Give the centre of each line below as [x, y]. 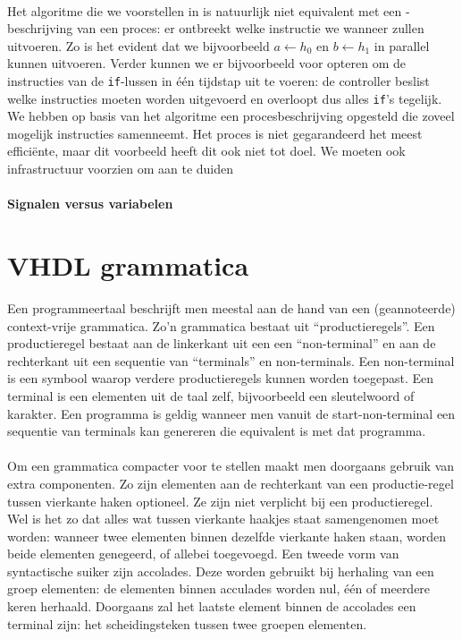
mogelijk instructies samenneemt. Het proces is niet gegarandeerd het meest [215, 133]
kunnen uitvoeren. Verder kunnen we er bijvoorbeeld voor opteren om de [206, 63]
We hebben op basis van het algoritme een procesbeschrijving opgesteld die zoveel [231, 116]
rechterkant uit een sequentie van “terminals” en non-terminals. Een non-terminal [231, 360]
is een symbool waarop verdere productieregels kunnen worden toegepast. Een [221, 378]
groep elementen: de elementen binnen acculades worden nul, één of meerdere [219, 588]
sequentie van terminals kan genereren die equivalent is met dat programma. [217, 431]
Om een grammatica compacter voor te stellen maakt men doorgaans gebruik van [231, 466]
